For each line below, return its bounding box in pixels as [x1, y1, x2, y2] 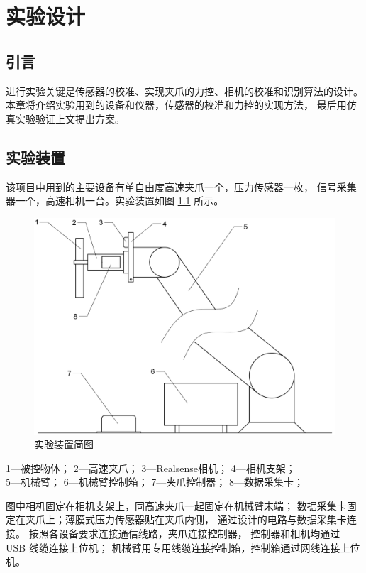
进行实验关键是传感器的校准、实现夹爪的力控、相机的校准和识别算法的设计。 [6, 83, 363, 98]
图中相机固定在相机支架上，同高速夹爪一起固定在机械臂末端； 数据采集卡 [6, 498, 347, 513]
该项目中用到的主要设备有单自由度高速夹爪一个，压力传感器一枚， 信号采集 [6, 179, 357, 194]
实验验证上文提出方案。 [15, 111, 125, 126]
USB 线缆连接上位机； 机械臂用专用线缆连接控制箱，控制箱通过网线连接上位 [6, 540, 360, 555]
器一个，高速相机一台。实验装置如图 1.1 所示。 [6, 193, 224, 208]
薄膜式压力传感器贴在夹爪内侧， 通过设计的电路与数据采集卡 [65, 512, 347, 527]
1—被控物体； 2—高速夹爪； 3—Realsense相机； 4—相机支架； [6, 460, 296, 475]
